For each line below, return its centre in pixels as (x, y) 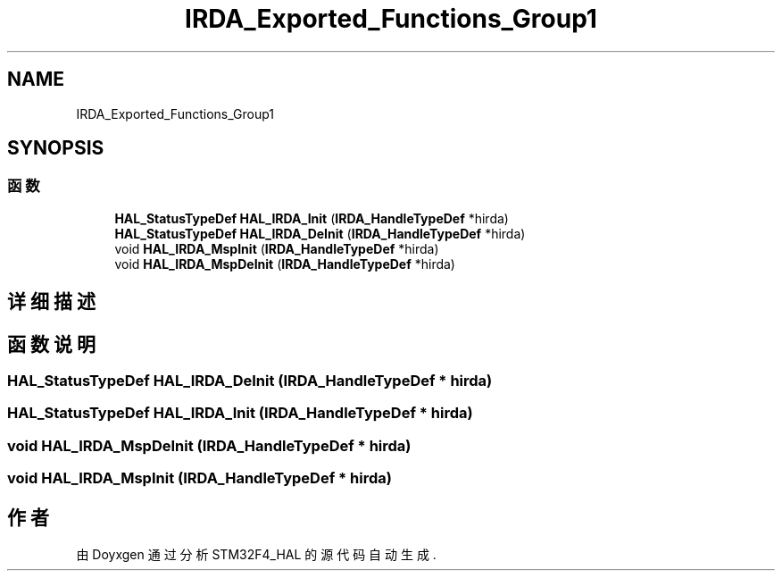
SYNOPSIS (56, 148)
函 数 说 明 (51, 344)
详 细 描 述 (51, 302)
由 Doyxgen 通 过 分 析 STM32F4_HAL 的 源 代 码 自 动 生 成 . (256, 555)
